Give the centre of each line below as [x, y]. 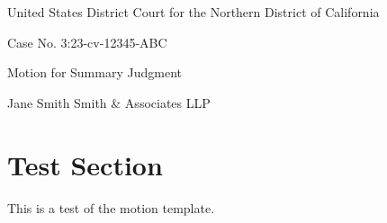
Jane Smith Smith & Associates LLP [109, 102]
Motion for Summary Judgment [94, 72]
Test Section [85, 164]
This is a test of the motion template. [111, 207]
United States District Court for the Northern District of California [193, 12]
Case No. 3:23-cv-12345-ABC [87, 42]
